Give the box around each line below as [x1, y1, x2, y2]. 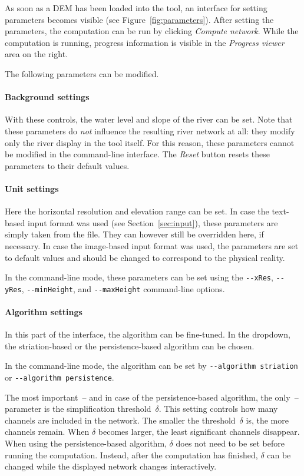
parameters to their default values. [5, 159, 130, 171]
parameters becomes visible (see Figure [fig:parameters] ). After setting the [5, 13, 274, 25]
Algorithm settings [5, 306, 82, 318]
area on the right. [5, 48, 68, 60]
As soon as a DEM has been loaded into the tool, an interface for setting [5, 2, 267, 14]
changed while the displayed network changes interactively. [5, 460, 217, 472]
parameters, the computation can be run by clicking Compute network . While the [5, 25, 299, 37]
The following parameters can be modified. [5, 67, 159, 80]
